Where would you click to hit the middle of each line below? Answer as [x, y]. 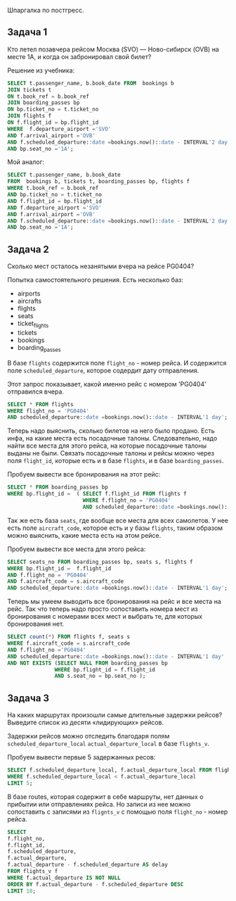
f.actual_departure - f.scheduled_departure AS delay [88, 865]
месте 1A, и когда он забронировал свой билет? [79, 56]
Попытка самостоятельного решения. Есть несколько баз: [96, 280]
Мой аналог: [26, 162]
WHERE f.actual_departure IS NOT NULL [64, 878]
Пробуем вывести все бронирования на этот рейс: [84, 474]
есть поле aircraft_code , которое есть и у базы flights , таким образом [115, 528]
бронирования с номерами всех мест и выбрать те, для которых [105, 617]
